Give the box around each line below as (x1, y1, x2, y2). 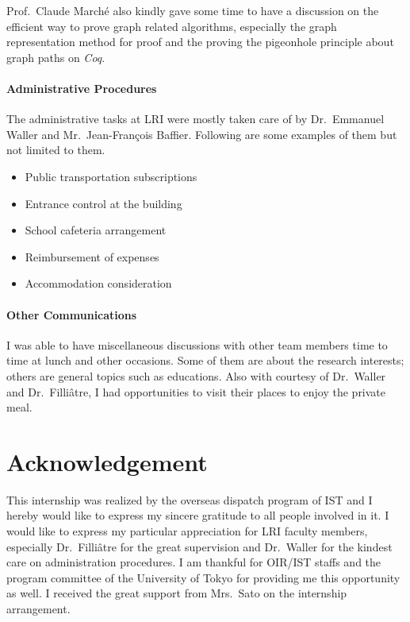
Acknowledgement (6, 445, 208, 477)
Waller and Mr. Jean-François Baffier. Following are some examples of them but (6, 126, 397, 142)
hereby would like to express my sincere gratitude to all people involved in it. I (6, 507, 389, 523)
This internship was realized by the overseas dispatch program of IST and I (6, 491, 373, 508)
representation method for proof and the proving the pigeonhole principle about (6, 33, 394, 50)
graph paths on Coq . (6, 48, 105, 65)
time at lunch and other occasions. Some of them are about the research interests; (6, 352, 404, 369)
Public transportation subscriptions (25, 168, 197, 184)
